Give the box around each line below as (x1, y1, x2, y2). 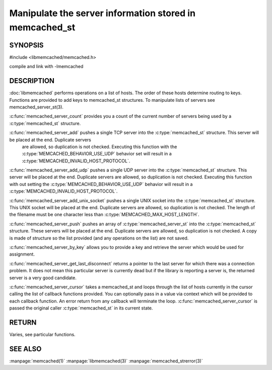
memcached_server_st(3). (9, 104, 64, 110)
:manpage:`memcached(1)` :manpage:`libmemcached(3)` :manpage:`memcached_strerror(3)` (9, 358, 203, 364)
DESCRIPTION (9, 77, 55, 85)
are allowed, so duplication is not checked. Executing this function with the (22, 144, 177, 150)
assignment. (9, 251, 35, 257)
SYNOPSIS (9, 41, 44, 49)
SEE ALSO (9, 344, 42, 353)
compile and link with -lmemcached (9, 64, 84, 70)
